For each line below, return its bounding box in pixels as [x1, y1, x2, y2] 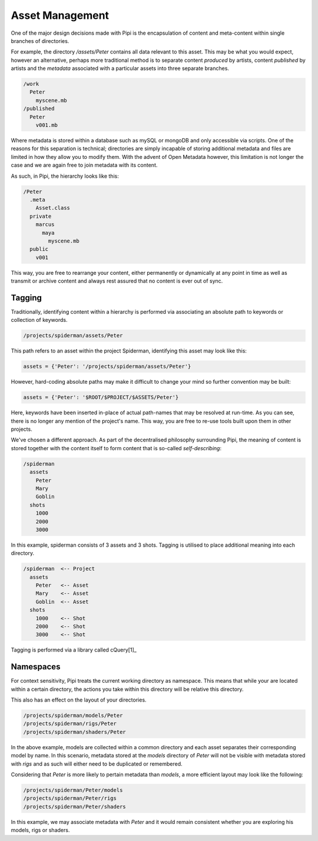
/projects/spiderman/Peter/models [23, 787, 123, 794]
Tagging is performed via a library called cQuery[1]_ [11, 646, 137, 653]
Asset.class [35, 205, 71, 211]
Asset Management [11, 9, 109, 22]
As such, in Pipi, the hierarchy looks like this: [11, 172, 119, 179]
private [29, 212, 52, 220]
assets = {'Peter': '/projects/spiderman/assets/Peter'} [23, 363, 191, 370]
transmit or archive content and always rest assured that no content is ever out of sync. [11, 277, 223, 285]
